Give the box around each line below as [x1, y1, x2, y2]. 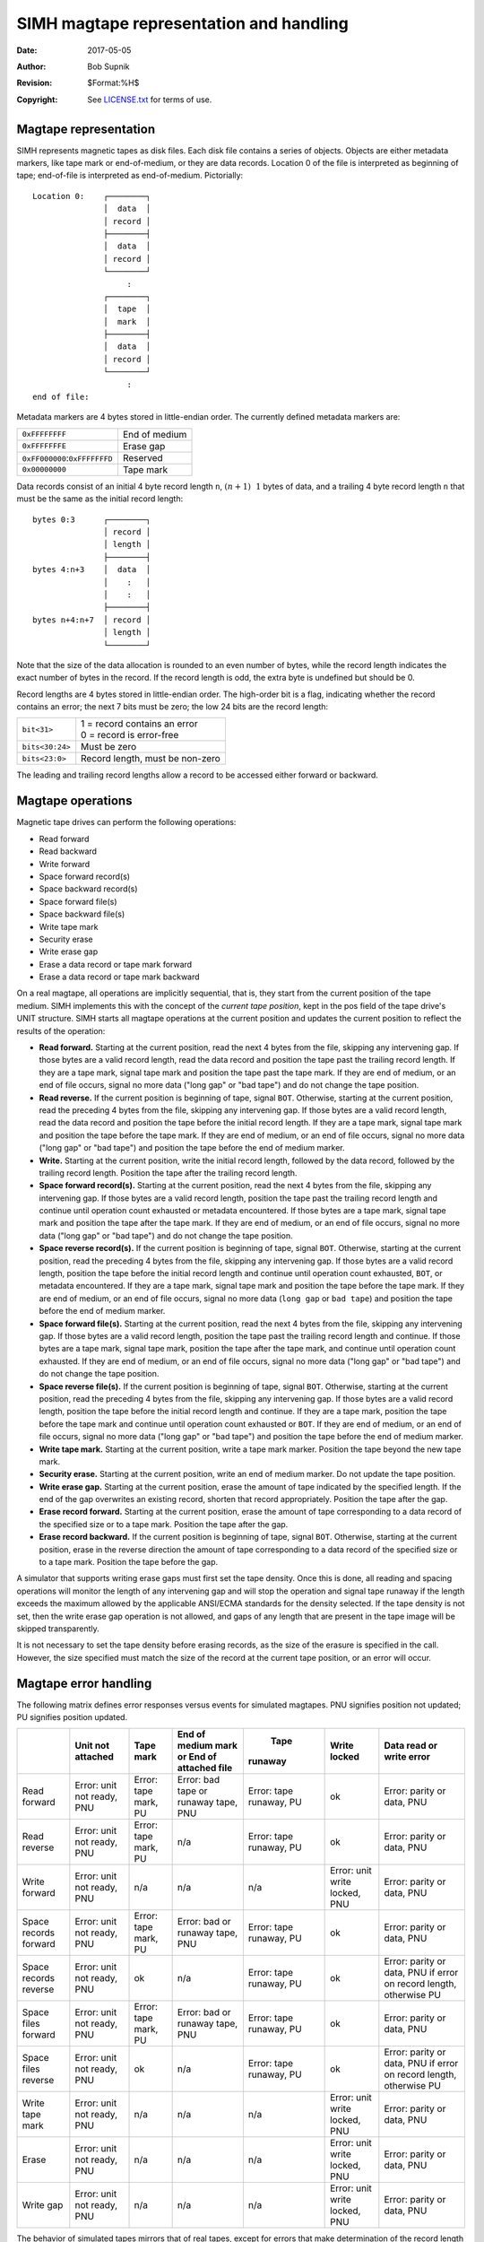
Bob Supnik [87, 61, 130, 72]
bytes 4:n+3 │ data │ [32, 565, 151, 575]
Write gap [22, 2199, 64, 2212]
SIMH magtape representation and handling [16, 13, 349, 33]
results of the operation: [16, 1025, 106, 1036]
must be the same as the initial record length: [16, 493, 184, 504]
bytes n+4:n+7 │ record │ [32, 614, 151, 625]
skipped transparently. [16, 1623, 100, 1634]
